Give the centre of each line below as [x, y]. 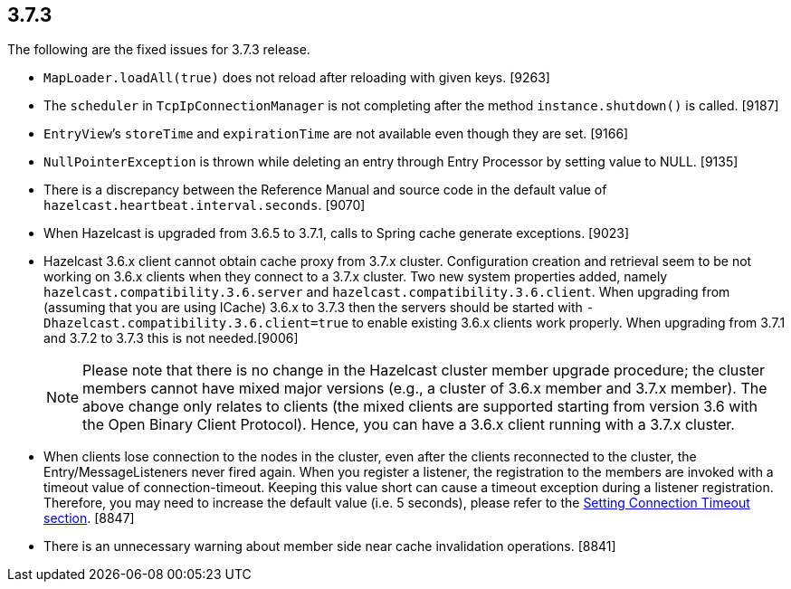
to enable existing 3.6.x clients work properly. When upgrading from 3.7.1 [569, 323]
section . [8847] [89, 518]
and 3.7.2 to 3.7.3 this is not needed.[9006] [171, 338]
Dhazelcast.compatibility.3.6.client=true [196, 323]
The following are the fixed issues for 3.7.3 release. [159, 50]
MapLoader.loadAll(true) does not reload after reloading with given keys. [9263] [297, 78]
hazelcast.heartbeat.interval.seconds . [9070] [205, 205]
